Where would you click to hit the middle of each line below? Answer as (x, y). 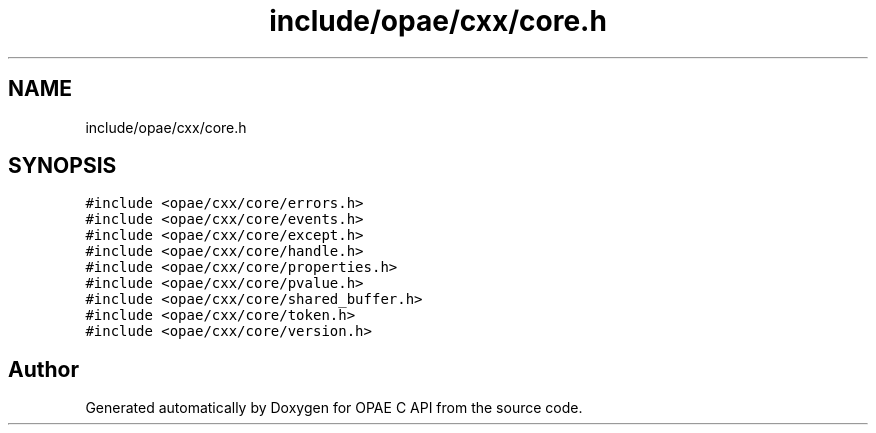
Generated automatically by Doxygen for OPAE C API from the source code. (334, 408)
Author (43, 369)
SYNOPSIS (62, 166)
